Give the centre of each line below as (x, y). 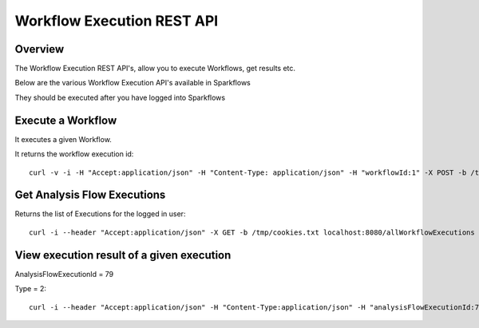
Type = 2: (31, 289)
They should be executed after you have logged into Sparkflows (120, 97)
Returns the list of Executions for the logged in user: (100, 214)
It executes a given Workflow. (63, 139)
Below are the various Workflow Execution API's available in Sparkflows (133, 83)
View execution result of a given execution (123, 255)
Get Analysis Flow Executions (90, 195)
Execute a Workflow (66, 120)
